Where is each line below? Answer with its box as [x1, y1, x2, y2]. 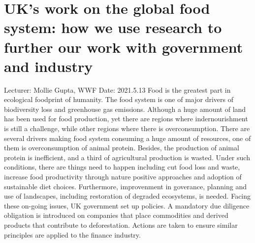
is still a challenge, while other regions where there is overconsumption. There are [4, 123, 250, 134]
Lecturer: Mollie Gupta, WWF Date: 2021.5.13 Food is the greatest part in [4, 84, 231, 95]
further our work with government [4, 36, 243, 57]
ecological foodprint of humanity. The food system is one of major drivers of [4, 94, 233, 104]
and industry [4, 56, 93, 76]
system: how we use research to [4, 17, 222, 37]
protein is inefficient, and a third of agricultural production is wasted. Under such [4, 152, 250, 162]
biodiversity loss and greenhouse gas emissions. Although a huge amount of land [4, 104, 246, 114]
